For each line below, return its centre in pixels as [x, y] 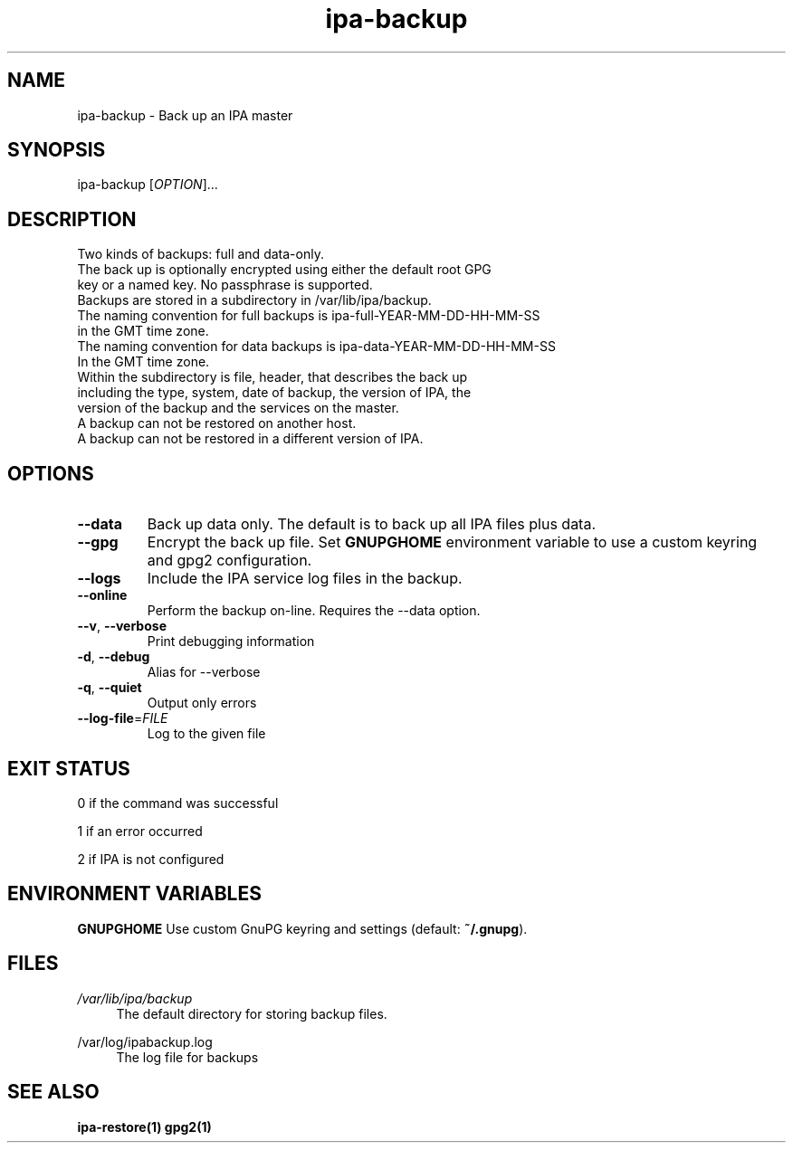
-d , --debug [114, 657]
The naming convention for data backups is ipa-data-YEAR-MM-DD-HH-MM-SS [316, 347]
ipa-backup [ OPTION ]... [148, 185]
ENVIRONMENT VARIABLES [134, 894]
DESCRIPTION [72, 219]
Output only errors [202, 703]
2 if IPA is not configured [151, 859]
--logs [99, 579]
